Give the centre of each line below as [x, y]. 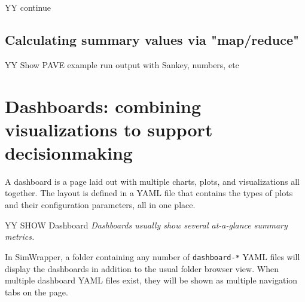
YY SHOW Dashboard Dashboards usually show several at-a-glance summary [146, 225]
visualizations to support [109, 129]
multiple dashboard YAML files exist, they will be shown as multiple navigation [151, 280]
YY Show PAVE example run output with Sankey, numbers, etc [122, 64]
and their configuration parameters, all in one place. [100, 205]
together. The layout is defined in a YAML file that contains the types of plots [149, 193]
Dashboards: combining [103, 106]
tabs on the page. [36, 292]
